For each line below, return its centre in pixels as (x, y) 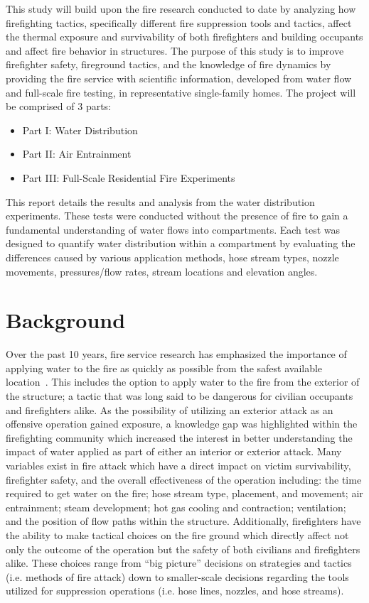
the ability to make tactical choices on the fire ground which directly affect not (177, 534)
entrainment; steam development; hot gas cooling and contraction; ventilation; (176, 507)
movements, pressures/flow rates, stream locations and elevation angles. (162, 271)
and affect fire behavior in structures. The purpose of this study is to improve (175, 50)
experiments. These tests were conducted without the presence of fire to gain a (177, 216)
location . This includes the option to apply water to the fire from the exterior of (183, 382)
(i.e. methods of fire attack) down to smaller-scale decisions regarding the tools (177, 576)
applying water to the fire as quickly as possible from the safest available (164, 368)
